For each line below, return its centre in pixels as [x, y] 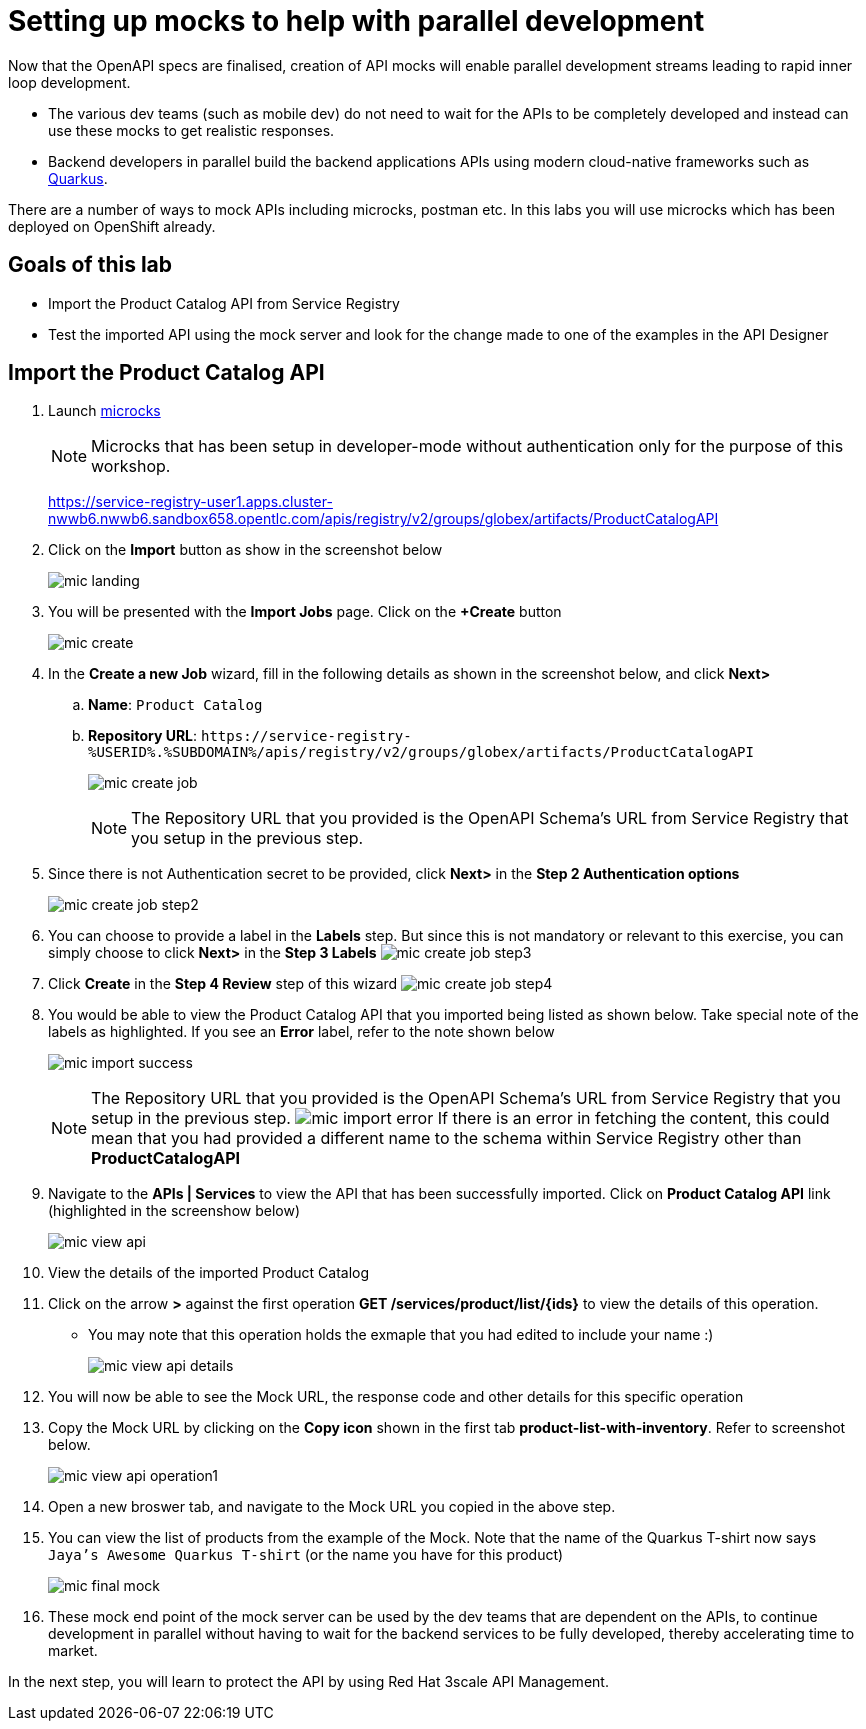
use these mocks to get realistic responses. [191, 130]
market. [73, 1651]
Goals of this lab [90, 265]
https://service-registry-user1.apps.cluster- [190, 502]
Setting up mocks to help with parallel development [356, 21]
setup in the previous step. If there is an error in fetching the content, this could [460, 1118]
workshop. [131, 466]
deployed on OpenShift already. [112, 226]
